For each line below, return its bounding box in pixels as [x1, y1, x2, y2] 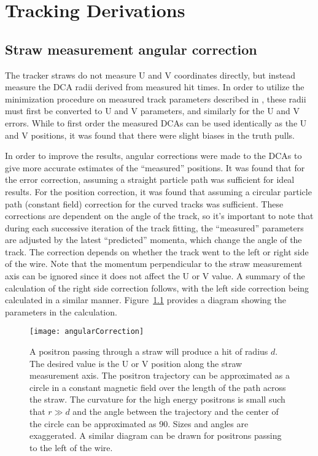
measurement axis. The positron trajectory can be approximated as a [29, 369, 290, 382]
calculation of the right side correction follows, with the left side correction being [5, 281, 309, 294]
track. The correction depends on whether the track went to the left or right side [5, 245, 309, 258]
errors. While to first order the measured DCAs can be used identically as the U [5, 116, 307, 129]
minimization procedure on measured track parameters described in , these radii [5, 92, 306, 105]
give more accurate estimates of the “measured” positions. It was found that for [5, 161, 305, 174]
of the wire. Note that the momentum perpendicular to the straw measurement [5, 257, 303, 270]
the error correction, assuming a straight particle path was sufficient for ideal [5, 173, 295, 186]
